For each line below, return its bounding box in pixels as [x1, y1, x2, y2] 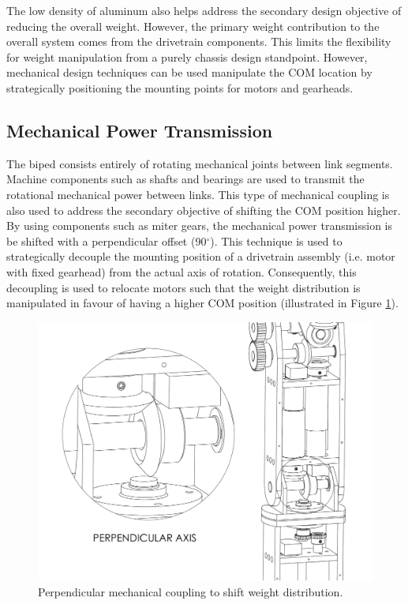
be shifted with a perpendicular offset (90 [6, 232, 207, 249]
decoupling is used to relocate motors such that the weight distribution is [6, 279, 361, 295]
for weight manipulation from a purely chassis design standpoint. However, [6, 48, 368, 65]
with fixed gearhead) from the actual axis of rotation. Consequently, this [6, 263, 357, 280]
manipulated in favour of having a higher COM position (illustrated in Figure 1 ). [6, 295, 399, 311]
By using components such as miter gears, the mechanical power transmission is [6, 217, 393, 234]
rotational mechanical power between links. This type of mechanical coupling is [6, 186, 390, 202]
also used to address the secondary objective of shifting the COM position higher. [6, 201, 401, 218]
